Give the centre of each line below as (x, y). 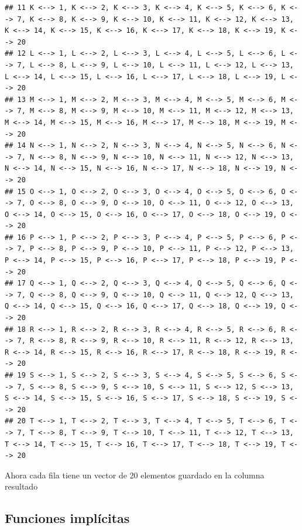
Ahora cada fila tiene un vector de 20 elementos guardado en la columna (135, 475)
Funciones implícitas (67, 518)
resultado (21, 486)
